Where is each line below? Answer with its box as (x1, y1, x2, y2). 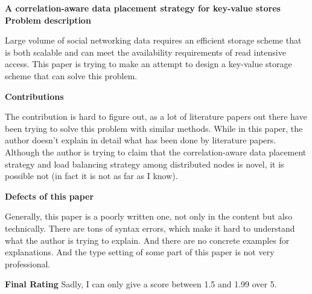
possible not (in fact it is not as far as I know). (5, 169, 178, 182)
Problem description (5, 13, 91, 26)
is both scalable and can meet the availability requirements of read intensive (5, 45, 286, 58)
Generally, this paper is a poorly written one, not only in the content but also (5, 210, 293, 223)
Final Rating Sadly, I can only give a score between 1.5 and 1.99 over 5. (5, 278, 277, 290)
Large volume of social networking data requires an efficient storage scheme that (5, 34, 302, 47)
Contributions (5, 90, 64, 102)
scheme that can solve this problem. (5, 69, 138, 82)
